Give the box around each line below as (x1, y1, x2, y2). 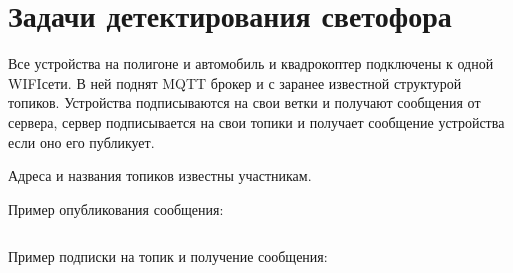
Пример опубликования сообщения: (8, 198, 224, 219)
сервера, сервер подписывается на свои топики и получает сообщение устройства (8, 111, 505, 132)
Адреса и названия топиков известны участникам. (8, 165, 312, 186)
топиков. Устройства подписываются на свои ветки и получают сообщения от (8, 92, 481, 113)
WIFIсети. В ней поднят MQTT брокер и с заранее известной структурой (8, 72, 462, 93)
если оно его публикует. (8, 131, 155, 152)
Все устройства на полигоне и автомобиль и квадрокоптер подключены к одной (8, 53, 494, 74)
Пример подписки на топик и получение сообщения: (8, 246, 328, 267)
